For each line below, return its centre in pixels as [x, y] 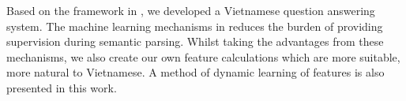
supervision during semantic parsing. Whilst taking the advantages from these [195, 41]
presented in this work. [62, 87]
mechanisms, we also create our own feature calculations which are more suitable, [203, 56]
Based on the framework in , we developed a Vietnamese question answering [191, 10]
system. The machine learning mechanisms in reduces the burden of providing [195, 26]
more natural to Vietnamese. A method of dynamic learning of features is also [195, 72]
